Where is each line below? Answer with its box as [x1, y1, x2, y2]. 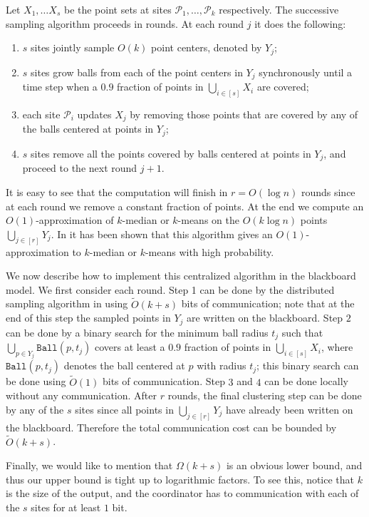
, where [321, 339, 353, 354]
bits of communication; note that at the [181, 296, 355, 311]
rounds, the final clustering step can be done [167, 388, 362, 403]
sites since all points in [75, 401, 174, 416]
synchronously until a [259, 64, 353, 79]
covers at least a [95, 339, 165, 354]
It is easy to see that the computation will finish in [6, 184, 228, 199]
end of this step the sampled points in [6, 310, 171, 325]
